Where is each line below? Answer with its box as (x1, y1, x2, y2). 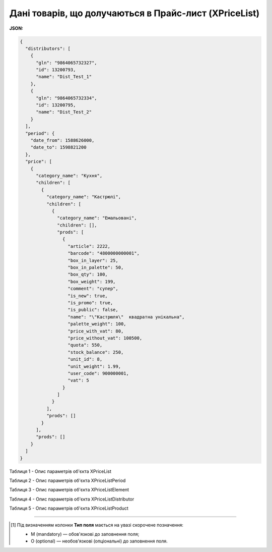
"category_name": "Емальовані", (57, 215, 137, 221)
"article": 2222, (67, 243, 111, 249)
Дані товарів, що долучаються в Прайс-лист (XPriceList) (9, 8, 260, 19)
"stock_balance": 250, (67, 349, 124, 355)
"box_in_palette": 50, (67, 265, 124, 270)
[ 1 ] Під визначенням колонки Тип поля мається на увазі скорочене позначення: (11, 522, 184, 528)
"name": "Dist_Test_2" (36, 109, 92, 115)
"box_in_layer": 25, (67, 257, 118, 263)
